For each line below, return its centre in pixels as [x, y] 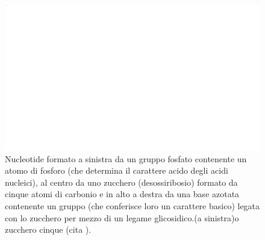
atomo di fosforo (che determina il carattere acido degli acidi [117, 170]
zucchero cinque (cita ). [48, 229]
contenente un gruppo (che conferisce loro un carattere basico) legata [132, 205]
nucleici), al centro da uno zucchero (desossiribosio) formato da [121, 182]
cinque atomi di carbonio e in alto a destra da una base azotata [122, 194]
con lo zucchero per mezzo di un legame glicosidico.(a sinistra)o [122, 217]
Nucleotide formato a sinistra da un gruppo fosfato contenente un [126, 158]
